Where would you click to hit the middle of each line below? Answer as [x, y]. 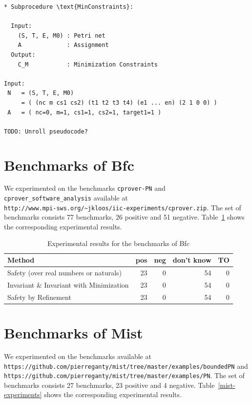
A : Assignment [63, 45]
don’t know [192, 260]
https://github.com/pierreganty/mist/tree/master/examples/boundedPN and [126, 366]
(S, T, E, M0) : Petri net [62, 35]
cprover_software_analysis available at [66, 198]
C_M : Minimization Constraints [88, 64]
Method [21, 260]
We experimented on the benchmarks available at [78, 356]
